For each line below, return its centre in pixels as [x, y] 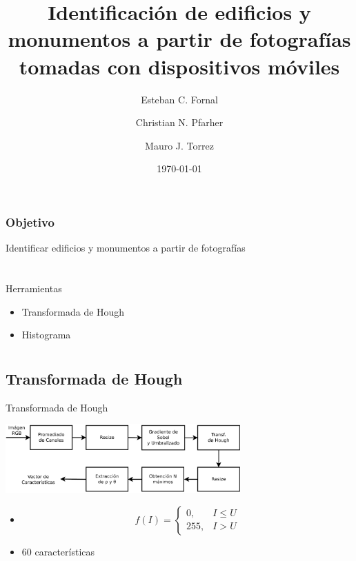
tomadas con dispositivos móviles [179, 66]
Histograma [46, 335]
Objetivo [30, 222]
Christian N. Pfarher [179, 122]
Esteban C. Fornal [179, 99]
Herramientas [34, 288]
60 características [58, 551]
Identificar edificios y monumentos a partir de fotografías [126, 248]
